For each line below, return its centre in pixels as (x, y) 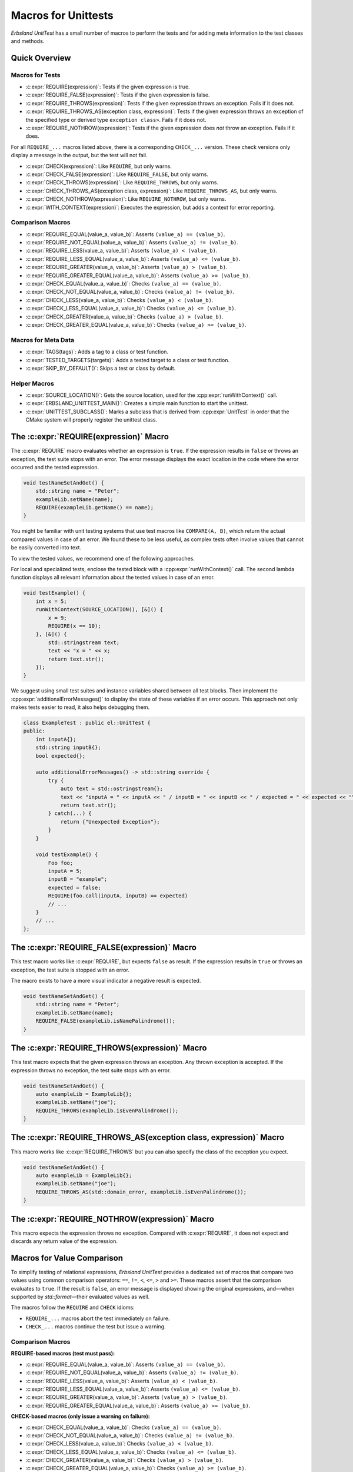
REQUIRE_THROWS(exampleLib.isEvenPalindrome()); (107, 1110)
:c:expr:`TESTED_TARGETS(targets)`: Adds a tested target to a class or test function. (128, 360)
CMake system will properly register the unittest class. (91, 420)
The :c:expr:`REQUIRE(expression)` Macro (90, 437)
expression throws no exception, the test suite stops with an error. (91, 1070)
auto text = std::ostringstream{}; (111, 789)
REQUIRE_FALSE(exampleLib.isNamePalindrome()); (106, 1021)
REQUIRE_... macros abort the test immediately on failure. (98, 1318)
